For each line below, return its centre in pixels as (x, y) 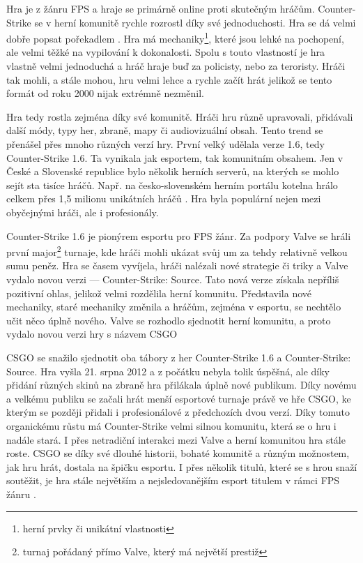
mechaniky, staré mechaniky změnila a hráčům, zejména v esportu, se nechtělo (174, 307)
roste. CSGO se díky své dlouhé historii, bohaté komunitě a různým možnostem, (178, 453)
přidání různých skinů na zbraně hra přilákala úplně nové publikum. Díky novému (181, 385)
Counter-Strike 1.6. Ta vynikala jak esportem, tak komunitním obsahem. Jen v (175, 157)
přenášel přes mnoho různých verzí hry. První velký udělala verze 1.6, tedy (165, 144)
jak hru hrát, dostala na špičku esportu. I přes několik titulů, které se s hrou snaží (182, 466)
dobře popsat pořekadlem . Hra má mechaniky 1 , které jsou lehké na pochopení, (175, 37)
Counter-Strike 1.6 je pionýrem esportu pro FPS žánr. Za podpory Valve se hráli (179, 235)
